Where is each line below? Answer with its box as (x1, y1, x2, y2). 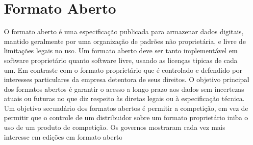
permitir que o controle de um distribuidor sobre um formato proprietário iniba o (4, 112, 248, 123)
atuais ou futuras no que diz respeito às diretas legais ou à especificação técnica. (4, 93, 245, 104)
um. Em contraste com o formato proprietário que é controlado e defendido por (4, 64, 242, 75)
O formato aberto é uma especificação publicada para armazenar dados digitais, (4, 26, 244, 37)
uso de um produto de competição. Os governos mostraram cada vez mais (4, 122, 226, 132)
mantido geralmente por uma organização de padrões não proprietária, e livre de (4, 36, 246, 46)
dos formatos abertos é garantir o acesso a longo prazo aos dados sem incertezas (4, 83, 244, 94)
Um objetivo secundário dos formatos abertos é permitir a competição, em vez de (4, 103, 248, 113)
